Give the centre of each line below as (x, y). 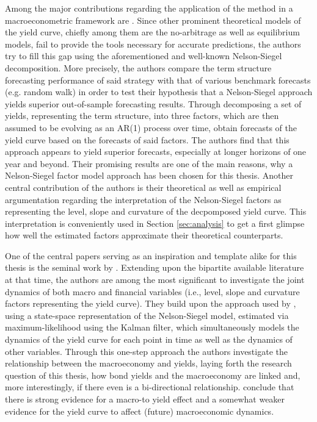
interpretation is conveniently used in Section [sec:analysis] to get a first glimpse (155, 223)
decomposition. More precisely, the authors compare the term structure (138, 67)
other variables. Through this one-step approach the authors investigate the (146, 351)
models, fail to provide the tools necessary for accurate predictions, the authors (153, 44)
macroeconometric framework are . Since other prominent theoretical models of (153, 20)
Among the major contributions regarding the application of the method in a (149, 8)
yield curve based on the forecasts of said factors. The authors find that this (147, 139)
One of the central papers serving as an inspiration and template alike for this (151, 255)
